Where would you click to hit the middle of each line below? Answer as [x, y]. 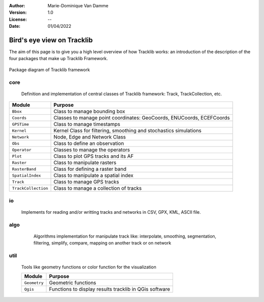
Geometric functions [73, 283]
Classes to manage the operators [92, 150]
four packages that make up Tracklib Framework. [58, 59]
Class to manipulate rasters [85, 162]
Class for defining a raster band [90, 169]
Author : [17, 6]
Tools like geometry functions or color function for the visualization [89, 267]
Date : [15, 26]
